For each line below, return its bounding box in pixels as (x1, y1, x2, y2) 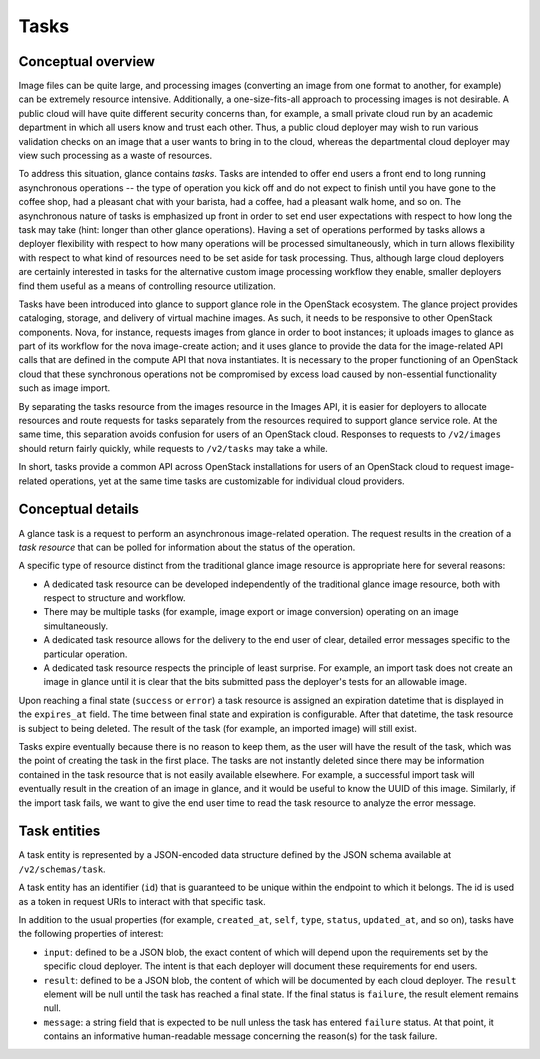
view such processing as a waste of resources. (18, 150, 213, 162)
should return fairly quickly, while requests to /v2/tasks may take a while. (18, 442, 329, 454)
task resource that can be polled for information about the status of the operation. (18, 541, 356, 553)
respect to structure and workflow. (43, 592, 186, 604)
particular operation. (43, 648, 128, 660)
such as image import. (18, 382, 110, 394)
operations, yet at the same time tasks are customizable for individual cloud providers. (49, 475, 405, 487)
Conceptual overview (18, 53, 155, 70)
